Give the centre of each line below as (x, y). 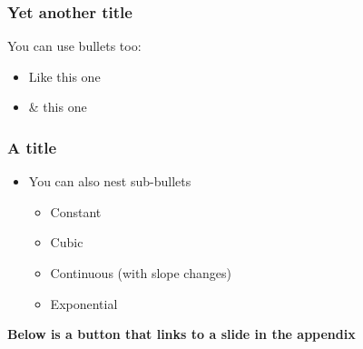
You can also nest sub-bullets (110, 181)
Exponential (84, 303)
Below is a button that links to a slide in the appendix (181, 334)
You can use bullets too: (74, 46)
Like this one (64, 76)
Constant (76, 211)
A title (32, 147)
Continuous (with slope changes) (141, 273)
